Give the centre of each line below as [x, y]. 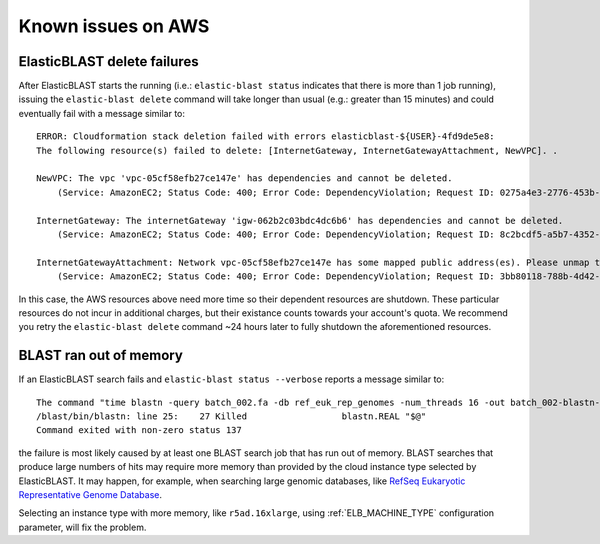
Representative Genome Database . [90, 494]
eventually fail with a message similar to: [101, 113]
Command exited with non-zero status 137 [139, 430]
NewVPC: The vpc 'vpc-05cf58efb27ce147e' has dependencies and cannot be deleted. [244, 178]
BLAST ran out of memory [101, 355]
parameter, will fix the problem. [82, 527]
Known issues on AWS [114, 26]
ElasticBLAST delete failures [108, 61]
